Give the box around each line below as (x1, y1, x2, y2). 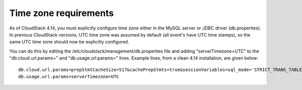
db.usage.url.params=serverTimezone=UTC (18, 73, 119, 79)
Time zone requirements (9, 7, 114, 18)
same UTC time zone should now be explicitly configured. (9, 39, 129, 45)
